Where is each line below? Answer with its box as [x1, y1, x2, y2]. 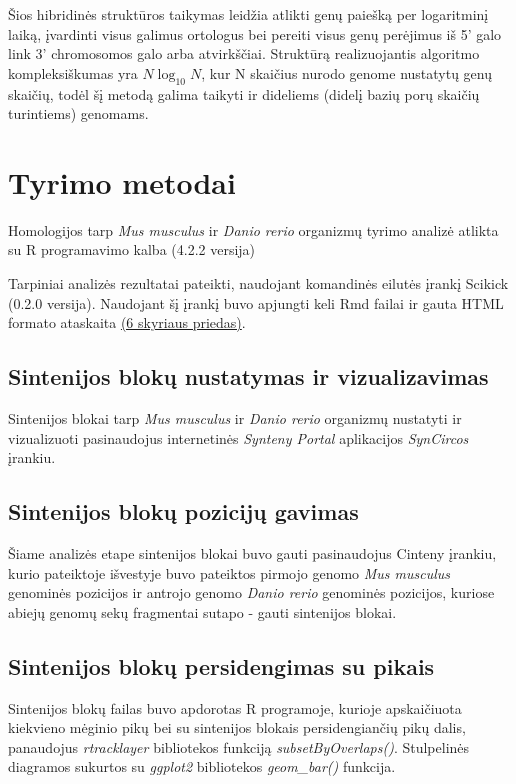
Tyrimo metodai [8, 161, 236, 202]
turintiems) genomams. [8, 103, 149, 124]
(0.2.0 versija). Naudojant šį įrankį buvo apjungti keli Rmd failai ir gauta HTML [8, 292, 504, 313]
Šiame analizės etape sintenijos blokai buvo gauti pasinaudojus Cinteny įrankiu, [8, 543, 497, 564]
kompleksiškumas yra [8, 62, 138, 83]
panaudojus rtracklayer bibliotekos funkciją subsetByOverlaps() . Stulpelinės [8, 736, 470, 757]
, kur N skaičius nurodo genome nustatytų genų [201, 62, 492, 83]
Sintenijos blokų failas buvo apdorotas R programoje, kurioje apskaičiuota [8, 697, 462, 718]
